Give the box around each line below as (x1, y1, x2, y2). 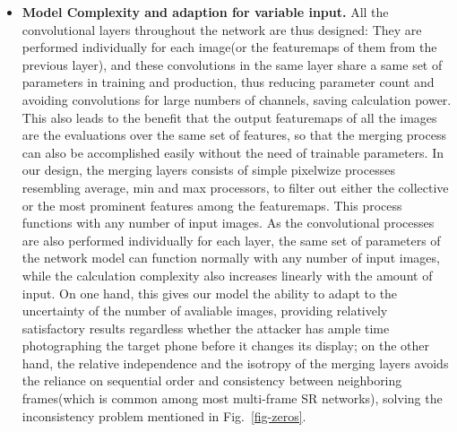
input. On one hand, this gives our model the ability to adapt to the (22, 283, 398, 302)
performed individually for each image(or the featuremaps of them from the (22, 38, 437, 56)
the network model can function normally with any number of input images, (22, 248, 440, 267)
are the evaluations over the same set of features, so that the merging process (22, 125, 446, 144)
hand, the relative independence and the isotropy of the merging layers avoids (22, 353, 449, 372)
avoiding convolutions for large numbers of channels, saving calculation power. (22, 90, 452, 108)
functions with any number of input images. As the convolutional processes (22, 213, 435, 232)
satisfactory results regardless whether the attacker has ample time (22, 318, 390, 337)
